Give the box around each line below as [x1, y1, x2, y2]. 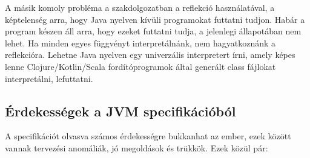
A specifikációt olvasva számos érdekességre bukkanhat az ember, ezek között [5, 130, 291, 142]
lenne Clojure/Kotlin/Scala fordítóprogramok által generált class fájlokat [5, 60, 276, 72]
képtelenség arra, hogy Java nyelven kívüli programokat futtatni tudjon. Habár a [5, 13, 305, 25]
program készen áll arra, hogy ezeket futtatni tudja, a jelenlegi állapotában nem [5, 25, 302, 37]
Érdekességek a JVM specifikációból [5, 101, 236, 120]
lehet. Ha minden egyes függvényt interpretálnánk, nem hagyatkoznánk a [5, 36, 276, 49]
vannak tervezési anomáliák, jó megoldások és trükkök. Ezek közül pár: [5, 141, 268, 154]
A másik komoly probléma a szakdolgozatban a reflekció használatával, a [5, 1, 275, 13]
